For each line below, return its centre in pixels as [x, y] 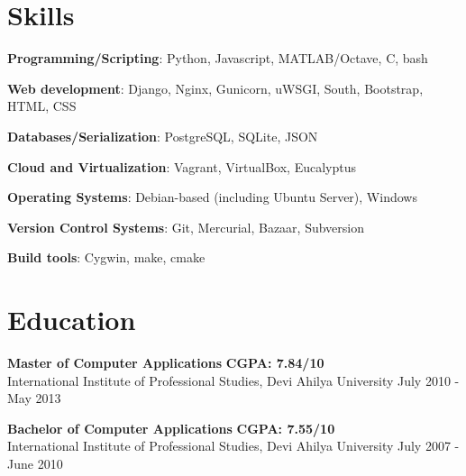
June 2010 [35, 463]
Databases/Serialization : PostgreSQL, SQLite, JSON [163, 136]
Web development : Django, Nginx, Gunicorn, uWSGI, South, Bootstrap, [215, 88]
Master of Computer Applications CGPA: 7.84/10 [166, 362]
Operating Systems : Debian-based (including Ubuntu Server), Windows [212, 197]
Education [72, 320]
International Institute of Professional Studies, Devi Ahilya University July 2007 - [233, 446]
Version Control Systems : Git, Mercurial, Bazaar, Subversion [186, 227]
